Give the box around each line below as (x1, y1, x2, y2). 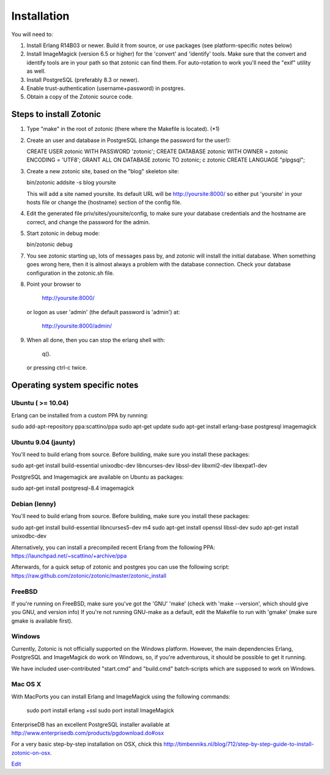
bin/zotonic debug (26, 241, 73, 248)
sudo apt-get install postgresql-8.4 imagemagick (11, 484, 134, 492)
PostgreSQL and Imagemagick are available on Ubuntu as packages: (11, 473, 184, 481)
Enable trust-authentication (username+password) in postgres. (26, 84, 186, 92)
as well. (26, 67, 46, 75)
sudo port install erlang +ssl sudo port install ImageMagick (26, 707, 174, 714)
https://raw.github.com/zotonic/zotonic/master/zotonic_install (11, 572, 167, 579)
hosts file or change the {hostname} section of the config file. (26, 198, 182, 206)
